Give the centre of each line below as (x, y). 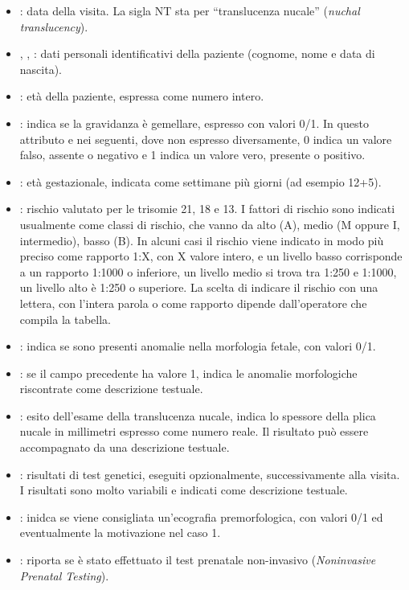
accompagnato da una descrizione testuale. (125, 447)
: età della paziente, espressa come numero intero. (142, 96)
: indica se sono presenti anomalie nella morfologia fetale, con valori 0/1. (198, 346)
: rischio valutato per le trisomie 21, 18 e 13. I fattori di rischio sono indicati (207, 209)
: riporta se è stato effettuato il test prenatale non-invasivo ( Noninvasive (198, 560)
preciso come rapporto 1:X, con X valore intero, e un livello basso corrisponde (211, 256)
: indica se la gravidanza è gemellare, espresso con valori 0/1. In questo (194, 123)
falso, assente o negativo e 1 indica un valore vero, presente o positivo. (192, 155)
